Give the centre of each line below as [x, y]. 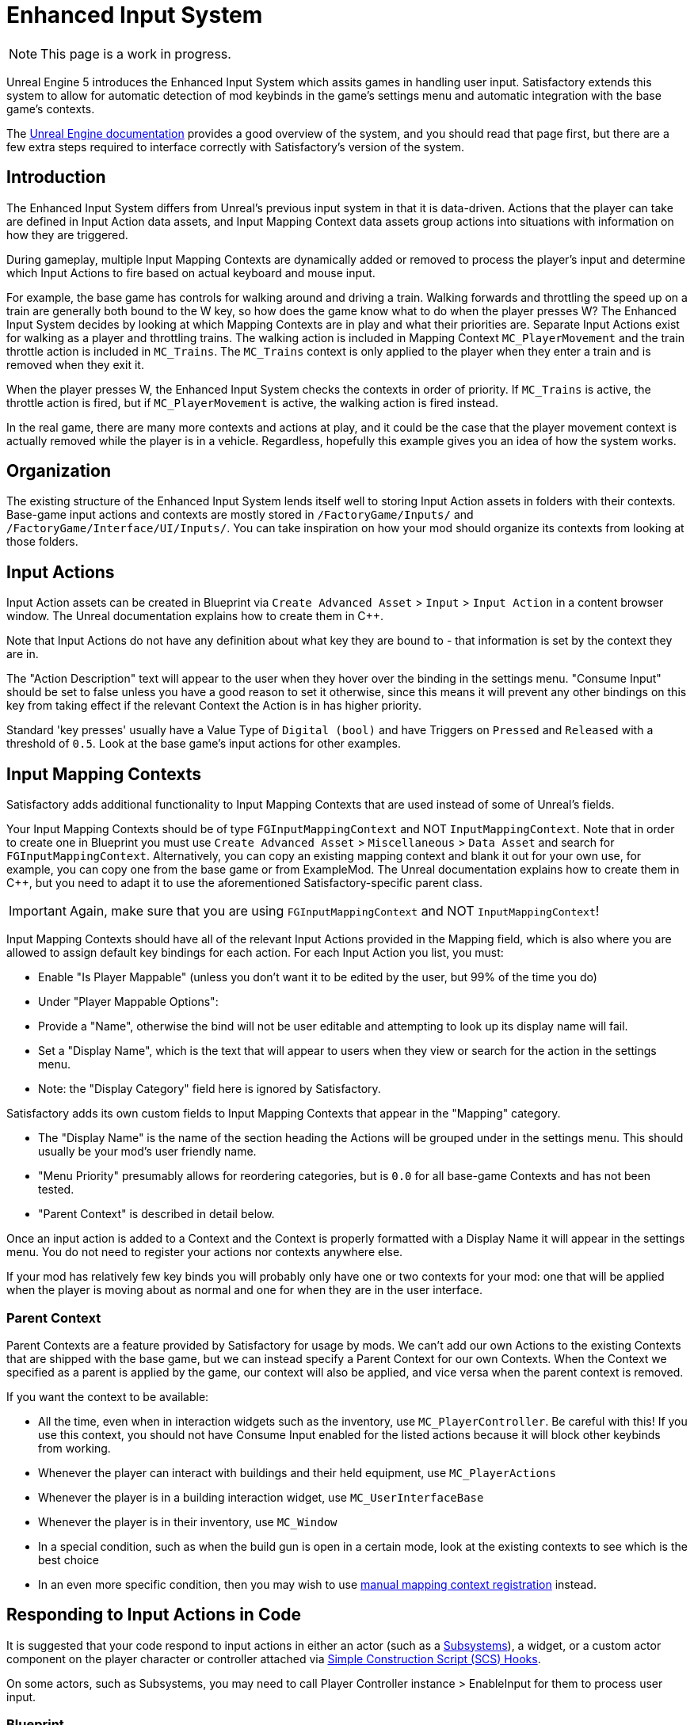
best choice [69, 1559]
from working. [74, 1448]
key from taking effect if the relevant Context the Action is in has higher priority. [214, 706]
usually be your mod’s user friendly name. [147, 1152]
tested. [56, 1190]
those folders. [42, 542]
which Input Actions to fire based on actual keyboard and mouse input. [191, 272]
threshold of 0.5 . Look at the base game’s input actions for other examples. [204, 744]
